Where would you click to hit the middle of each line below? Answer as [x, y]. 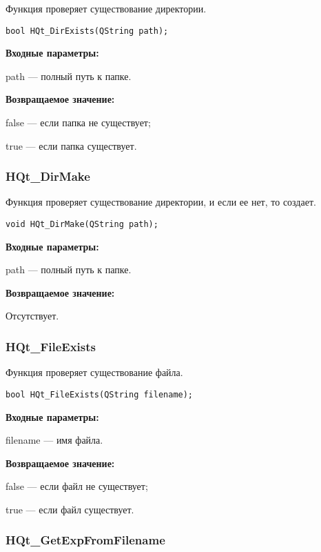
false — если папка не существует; [78, 122]
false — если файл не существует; [77, 486]
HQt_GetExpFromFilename [85, 540]
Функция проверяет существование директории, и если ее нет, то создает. [161, 202]
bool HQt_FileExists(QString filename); [100, 394]
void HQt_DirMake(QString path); [82, 225]
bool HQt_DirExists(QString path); [87, 31]
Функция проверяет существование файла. [94, 372]
